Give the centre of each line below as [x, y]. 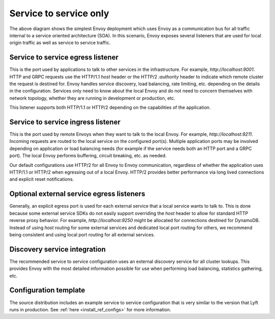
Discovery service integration [58, 249]
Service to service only [59, 13]
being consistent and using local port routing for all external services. [82, 234]
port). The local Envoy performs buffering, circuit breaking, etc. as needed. [88, 156]
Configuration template [47, 290]
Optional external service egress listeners [77, 194]
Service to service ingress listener [65, 122]
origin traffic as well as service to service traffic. [60, 43]
